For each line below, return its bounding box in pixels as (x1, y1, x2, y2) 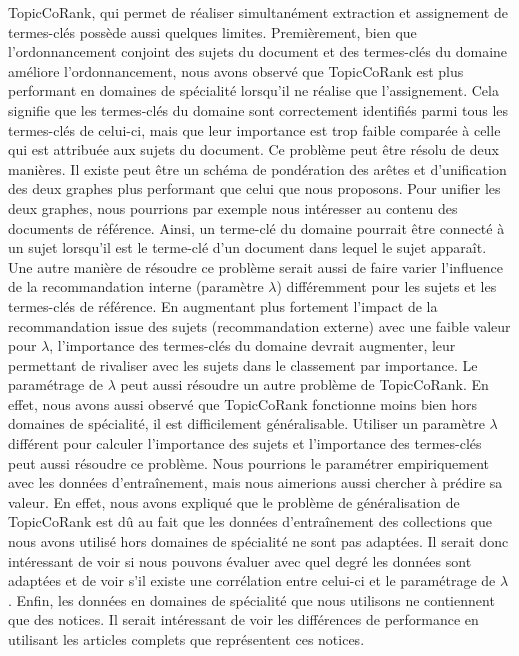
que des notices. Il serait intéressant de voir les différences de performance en (8, 609, 479, 630)
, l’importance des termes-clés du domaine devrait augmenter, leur (49, 335, 456, 356)
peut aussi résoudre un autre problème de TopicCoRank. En (120, 374, 489, 395)
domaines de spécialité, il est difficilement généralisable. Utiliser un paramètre (8, 413, 485, 434)
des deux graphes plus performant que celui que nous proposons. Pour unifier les (8, 178, 501, 199)
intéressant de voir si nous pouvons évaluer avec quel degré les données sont (8, 550, 472, 571)
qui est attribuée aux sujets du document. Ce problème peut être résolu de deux (8, 139, 499, 160)
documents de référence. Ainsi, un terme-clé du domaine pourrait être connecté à (8, 217, 505, 238)
